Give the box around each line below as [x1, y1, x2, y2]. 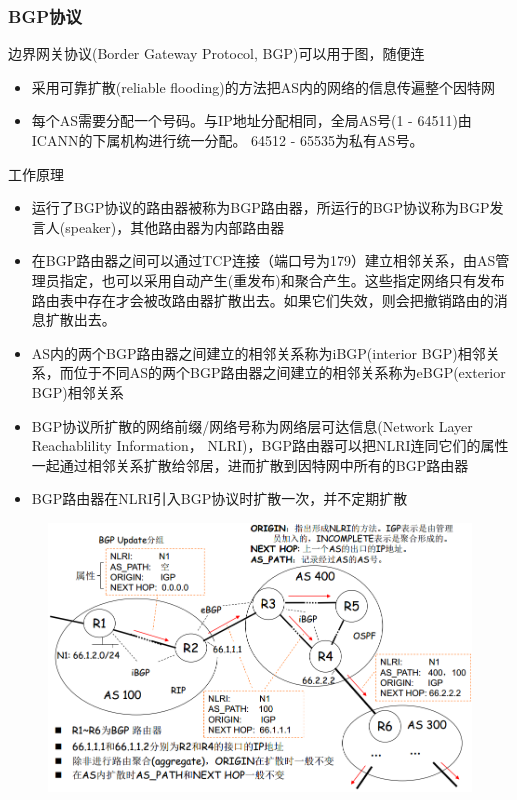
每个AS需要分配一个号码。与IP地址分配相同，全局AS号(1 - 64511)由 [31, 110, 472, 131]
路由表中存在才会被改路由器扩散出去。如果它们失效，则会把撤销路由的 [31, 289, 494, 310]
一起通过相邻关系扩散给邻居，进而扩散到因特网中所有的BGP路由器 [31, 454, 469, 475]
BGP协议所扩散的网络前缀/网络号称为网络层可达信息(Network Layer [31, 415, 473, 436]
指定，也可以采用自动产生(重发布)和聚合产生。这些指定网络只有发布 [59, 269, 505, 290]
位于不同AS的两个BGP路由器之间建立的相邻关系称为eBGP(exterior [73, 362, 506, 383]
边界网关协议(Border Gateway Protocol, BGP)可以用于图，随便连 [8, 43, 425, 64]
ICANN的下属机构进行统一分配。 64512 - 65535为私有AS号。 [31, 130, 424, 150]
